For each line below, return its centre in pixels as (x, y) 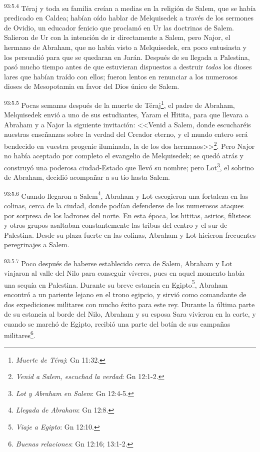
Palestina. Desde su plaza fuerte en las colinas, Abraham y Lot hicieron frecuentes (130, 234)
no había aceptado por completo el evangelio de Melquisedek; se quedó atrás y (124, 156)
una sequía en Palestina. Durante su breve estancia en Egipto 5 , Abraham (116, 284)
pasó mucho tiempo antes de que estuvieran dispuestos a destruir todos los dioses (128, 67)
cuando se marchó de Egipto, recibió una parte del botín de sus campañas (117, 323)
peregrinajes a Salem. (37, 244)
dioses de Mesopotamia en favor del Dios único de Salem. (92, 86)
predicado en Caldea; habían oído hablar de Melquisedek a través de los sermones (129, 18)
